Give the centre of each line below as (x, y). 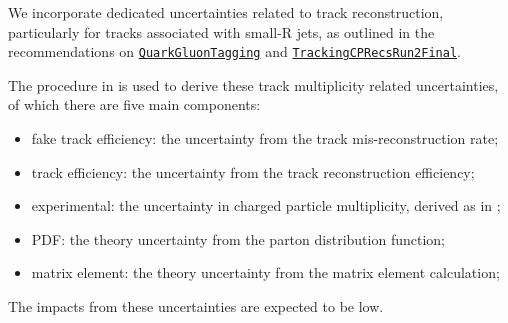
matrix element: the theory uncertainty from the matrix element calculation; (265, 272)
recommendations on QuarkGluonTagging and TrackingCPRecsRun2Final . (234, 51)
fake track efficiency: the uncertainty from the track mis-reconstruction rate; (265, 138)
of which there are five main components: (134, 104)
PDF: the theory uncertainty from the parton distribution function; (238, 238)
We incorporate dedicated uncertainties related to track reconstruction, (226, 12)
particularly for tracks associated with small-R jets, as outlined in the (221, 31)
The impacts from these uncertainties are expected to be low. (196, 306)
